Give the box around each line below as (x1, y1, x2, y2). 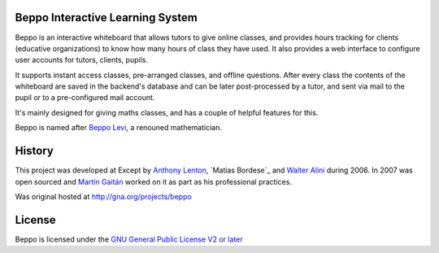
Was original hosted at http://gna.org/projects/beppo (15, 191, 193, 201)
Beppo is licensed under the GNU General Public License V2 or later (15, 234, 243, 244)
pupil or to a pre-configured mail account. (15, 93, 155, 103)
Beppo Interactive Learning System (15, 11, 198, 24)
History (15, 144, 54, 158)
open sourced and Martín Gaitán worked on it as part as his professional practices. (15, 177, 293, 186)
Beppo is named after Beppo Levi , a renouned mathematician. (15, 123, 223, 133)
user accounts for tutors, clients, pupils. (15, 55, 148, 65)
